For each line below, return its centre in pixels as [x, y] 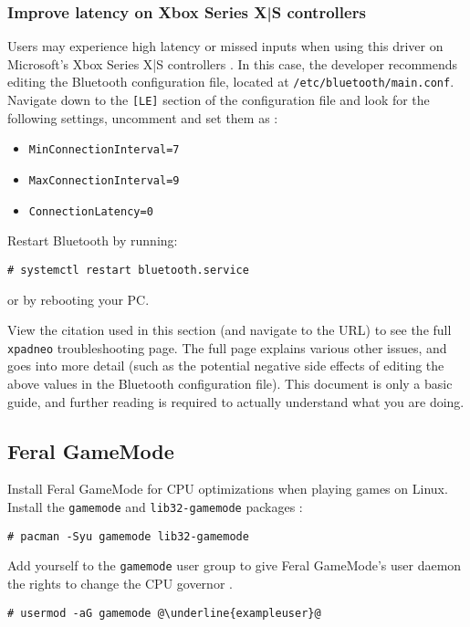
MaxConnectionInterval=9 [104, 180]
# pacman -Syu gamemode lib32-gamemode [128, 536]
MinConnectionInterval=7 [104, 150]
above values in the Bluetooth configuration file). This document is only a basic [230, 383]
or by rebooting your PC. [78, 299]
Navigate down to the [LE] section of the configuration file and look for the [219, 100]
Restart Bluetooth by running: [93, 240]
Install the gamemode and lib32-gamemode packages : [155, 506]
